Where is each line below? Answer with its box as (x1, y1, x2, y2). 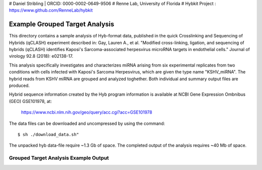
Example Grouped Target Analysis (9, 20, 115, 29)
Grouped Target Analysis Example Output (9, 154, 109, 161)
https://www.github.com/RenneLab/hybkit (9, 7, 93, 13)
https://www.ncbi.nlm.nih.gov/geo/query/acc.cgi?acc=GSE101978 (21, 109, 152, 115)
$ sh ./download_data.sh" (17, 132, 80, 137)
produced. (9, 83, 30, 88)
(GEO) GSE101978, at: (9, 98, 52, 104)
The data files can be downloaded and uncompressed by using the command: (9, 120, 165, 126)
